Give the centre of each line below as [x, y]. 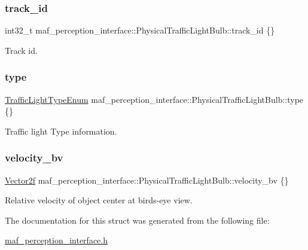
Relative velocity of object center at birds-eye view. [99, 200]
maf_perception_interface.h [56, 240]
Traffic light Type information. [61, 131]
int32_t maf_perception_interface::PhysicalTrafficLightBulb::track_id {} [140, 30]
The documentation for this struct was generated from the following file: [137, 220]
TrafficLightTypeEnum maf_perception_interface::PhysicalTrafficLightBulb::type [154, 99]
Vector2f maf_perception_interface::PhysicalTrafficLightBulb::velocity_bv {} [147, 180]
